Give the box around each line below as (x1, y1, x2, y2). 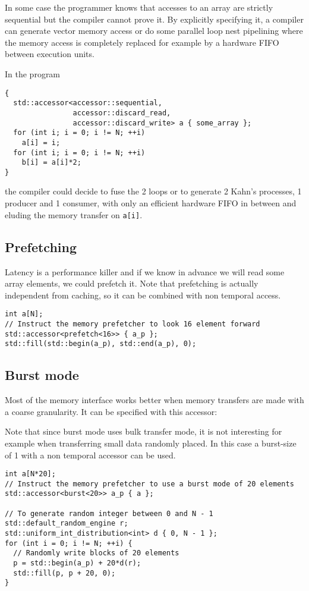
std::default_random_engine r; (5, 519, 128, 528)
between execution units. (5, 48, 94, 60)
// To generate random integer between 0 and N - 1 (5, 509, 213, 518)
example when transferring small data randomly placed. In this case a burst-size (5, 436, 297, 449)
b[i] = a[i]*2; (21, 158, 81, 167)
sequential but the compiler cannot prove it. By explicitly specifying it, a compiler (5, 12, 304, 25)
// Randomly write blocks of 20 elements (13, 549, 179, 558)
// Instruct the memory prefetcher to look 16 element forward (5, 319, 260, 328)
